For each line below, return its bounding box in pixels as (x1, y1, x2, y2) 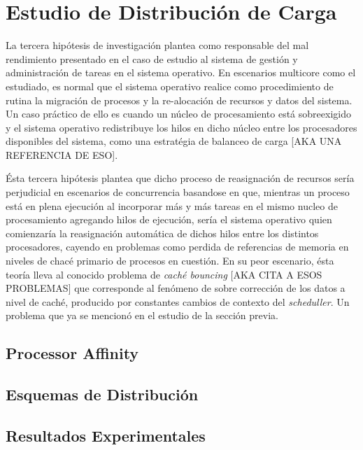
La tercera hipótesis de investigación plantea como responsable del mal (6, 38, 309, 52)
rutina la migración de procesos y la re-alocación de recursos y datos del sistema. (6, 92, 353, 107)
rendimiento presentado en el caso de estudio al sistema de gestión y (6, 51, 298, 66)
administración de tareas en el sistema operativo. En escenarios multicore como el (6, 65, 356, 80)
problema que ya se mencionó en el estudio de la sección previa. (6, 308, 278, 323)
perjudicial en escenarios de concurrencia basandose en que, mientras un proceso (6, 185, 350, 199)
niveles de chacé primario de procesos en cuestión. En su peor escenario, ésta (6, 253, 334, 268)
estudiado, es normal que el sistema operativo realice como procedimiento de (6, 78, 334, 93)
